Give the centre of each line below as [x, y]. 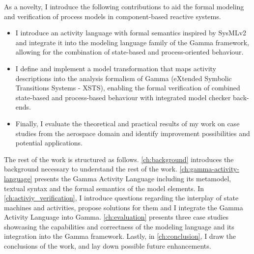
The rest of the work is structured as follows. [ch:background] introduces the [119, 159]
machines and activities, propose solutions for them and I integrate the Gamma [124, 207]
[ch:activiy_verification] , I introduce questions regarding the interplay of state [121, 198]
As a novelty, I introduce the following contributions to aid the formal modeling [124, 6]
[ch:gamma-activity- [209, 169]
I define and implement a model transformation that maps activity [116, 68]
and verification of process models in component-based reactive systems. [113, 16]
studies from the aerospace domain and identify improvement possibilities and [133, 133]
